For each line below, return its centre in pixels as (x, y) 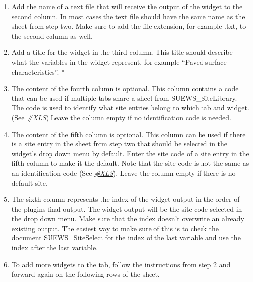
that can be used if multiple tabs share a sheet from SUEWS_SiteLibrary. (124, 98)
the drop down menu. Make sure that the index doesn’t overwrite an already (128, 218)
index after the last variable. (55, 248)
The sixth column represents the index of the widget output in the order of (126, 199)
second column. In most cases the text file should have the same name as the (128, 16)
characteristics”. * (38, 71)
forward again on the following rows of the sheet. (86, 274)
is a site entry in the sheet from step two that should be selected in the (120, 144)
